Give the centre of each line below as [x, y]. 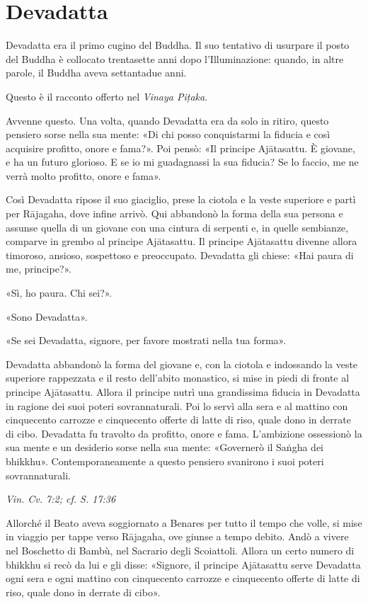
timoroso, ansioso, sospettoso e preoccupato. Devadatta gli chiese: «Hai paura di [180, 255]
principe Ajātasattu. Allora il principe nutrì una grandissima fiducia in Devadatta [183, 392]
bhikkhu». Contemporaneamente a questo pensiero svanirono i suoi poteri [165, 461]
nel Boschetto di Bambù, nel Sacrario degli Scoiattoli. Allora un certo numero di [180, 550]
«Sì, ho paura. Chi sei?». [59, 293]
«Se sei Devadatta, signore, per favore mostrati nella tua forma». [146, 340]
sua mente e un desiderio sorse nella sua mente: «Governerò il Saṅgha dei [165, 447]
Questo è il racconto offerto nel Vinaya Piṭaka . [107, 96]
